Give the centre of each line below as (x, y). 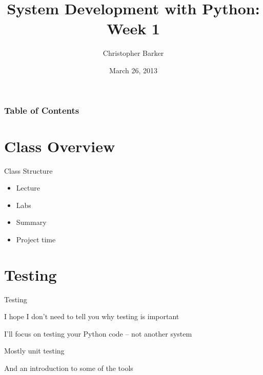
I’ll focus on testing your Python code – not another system (98, 333)
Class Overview (60, 146)
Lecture (28, 188)
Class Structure (28, 170)
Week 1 (133, 28)
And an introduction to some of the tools (69, 368)
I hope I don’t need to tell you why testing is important (92, 316)
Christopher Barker (133, 53)
